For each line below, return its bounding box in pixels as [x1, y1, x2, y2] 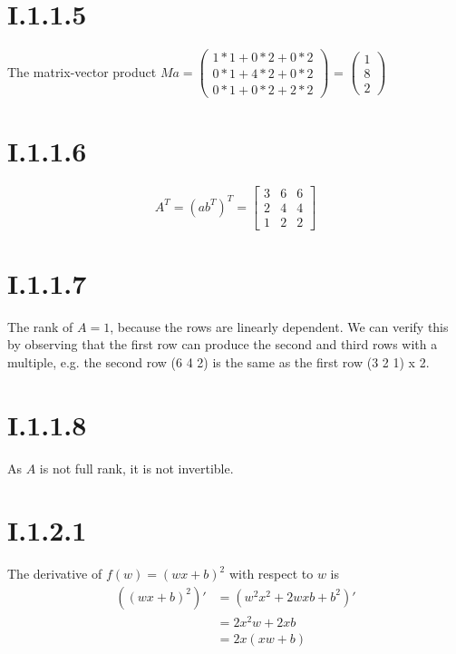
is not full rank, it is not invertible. [39, 458, 234, 477]
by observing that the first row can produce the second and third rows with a [7, 335, 438, 354]
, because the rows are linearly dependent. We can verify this [110, 317, 449, 336]
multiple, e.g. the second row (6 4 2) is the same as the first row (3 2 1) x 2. [7, 352, 430, 371]
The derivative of [7, 564, 102, 583]
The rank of [7, 317, 73, 336]
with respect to [228, 564, 314, 583]
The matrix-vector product [7, 62, 157, 81]
